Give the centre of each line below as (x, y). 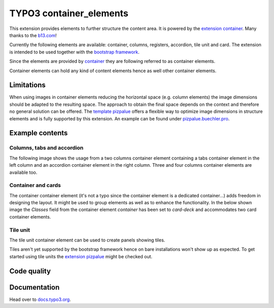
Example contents (39, 133)
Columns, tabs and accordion (46, 148)
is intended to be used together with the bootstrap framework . (74, 52)
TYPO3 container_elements (69, 13)
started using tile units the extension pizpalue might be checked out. (81, 256)
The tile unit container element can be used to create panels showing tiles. (87, 240)
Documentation (35, 287)
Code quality (30, 271)
